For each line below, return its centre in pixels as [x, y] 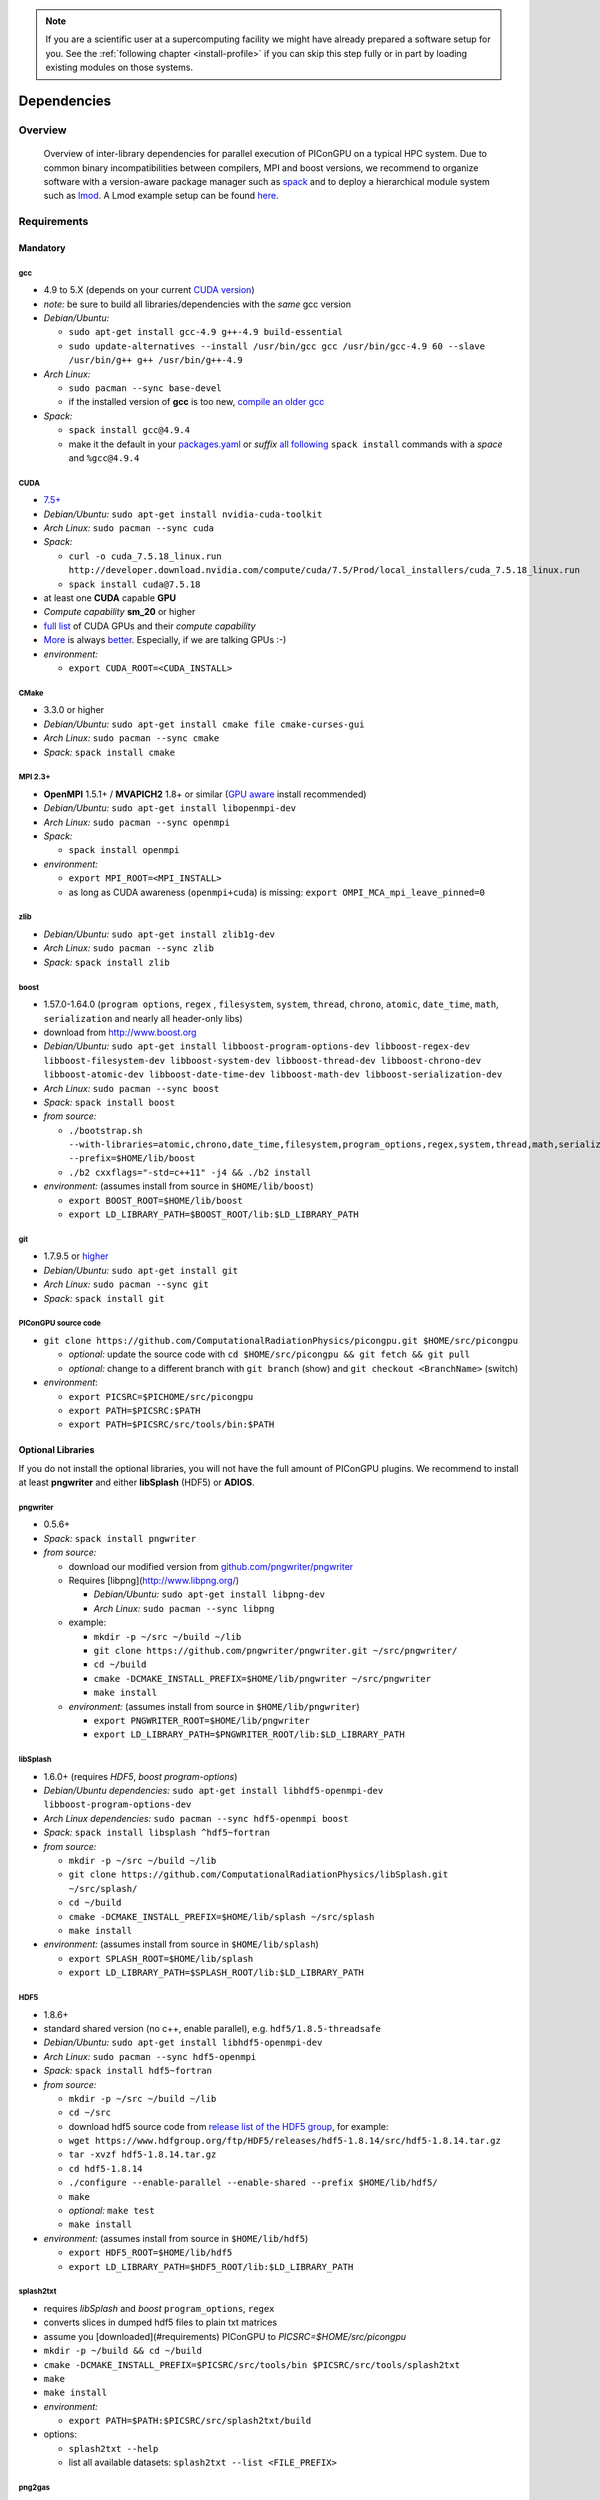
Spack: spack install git [104, 1298]
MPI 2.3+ [34, 777]
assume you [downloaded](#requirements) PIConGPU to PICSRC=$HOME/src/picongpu [225, 2336]
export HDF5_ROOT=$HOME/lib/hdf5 [150, 2253]
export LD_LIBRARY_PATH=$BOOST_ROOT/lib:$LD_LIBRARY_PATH [213, 1214]
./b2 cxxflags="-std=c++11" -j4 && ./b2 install [190, 1172]
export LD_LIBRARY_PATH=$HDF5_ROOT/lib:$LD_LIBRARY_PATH [211, 2266]
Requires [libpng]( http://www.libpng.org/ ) [154, 1581]
